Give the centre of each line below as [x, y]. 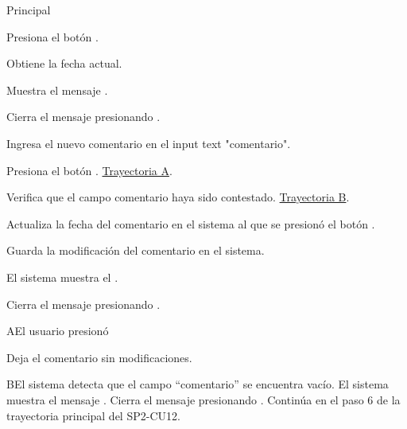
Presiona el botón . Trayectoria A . [89, 170]
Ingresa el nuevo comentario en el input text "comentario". [149, 143]
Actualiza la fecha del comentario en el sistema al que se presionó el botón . [191, 223]
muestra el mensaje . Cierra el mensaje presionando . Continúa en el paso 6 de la [203, 399]
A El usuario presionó [58, 331]
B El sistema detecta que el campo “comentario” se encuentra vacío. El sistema [198, 384]
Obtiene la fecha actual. [64, 63]
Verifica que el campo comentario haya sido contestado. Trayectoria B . [178, 197]
